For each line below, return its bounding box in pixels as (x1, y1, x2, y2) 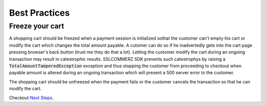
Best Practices (9, 7, 70, 18)
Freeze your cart (9, 22, 64, 30)
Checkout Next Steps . (9, 95, 54, 101)
